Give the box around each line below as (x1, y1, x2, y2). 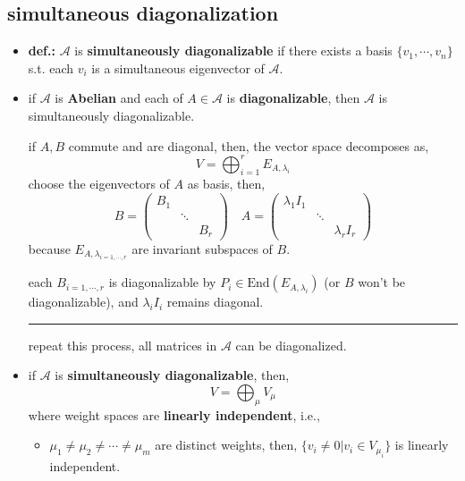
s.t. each (28, 58, 74, 77)
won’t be (358, 273, 406, 291)
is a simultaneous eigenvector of (91, 58, 265, 77)
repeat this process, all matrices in (28, 335, 217, 354)
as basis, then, (187, 174, 266, 193)
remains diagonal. (166, 292, 264, 311)
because (28, 239, 71, 257)
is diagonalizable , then (226, 89, 360, 107)
